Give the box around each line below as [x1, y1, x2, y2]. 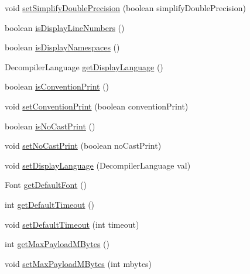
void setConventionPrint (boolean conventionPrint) [5, 100, 189, 112]
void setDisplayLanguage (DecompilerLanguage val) [5, 159, 191, 171]
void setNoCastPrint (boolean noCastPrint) [5, 139, 162, 152]
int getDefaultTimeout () [5, 198, 95, 210]
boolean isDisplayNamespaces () [5, 41, 120, 53]
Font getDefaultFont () [5, 179, 87, 191]
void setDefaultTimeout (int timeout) [5, 218, 139, 230]
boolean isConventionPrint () [5, 80, 109, 93]
